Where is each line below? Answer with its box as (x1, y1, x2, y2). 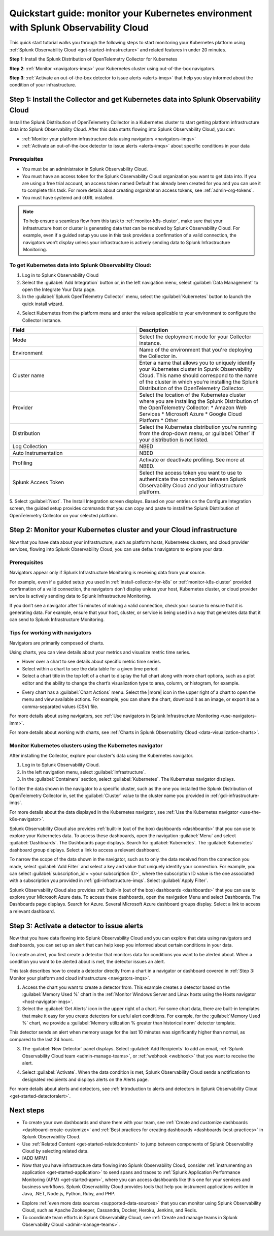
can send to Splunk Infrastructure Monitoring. (9, 616, 105, 623)
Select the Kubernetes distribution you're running (139, 423, 257, 430)
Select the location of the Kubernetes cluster (139, 391, 246, 398)
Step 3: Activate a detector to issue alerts (9, 921, 143, 930)
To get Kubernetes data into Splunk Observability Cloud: (9, 261, 152, 269)
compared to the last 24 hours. (9, 1036, 74, 1042)
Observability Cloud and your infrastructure (139, 482, 243, 489)
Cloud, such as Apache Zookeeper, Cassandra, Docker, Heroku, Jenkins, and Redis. (22, 1207, 198, 1213)
